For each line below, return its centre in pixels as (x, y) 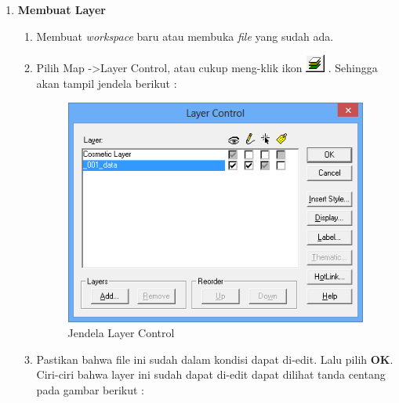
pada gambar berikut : (90, 389)
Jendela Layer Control (121, 333)
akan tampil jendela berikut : (107, 83)
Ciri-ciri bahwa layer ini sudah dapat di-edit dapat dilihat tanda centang (211, 374)
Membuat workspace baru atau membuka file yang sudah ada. (185, 36)
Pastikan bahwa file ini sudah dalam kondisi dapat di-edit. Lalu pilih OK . (215, 359)
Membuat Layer (62, 9)
